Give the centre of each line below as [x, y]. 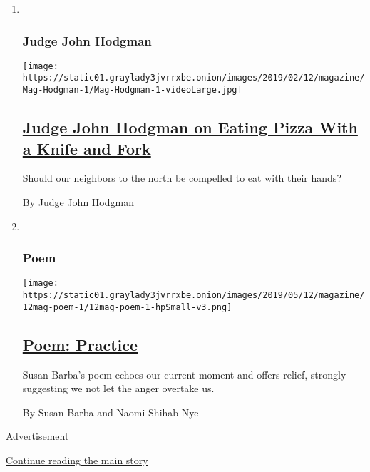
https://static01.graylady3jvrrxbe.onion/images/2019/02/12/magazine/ [194, 78]
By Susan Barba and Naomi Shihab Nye [111, 412]
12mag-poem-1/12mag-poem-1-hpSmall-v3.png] [127, 307]
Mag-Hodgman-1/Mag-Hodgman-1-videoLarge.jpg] [132, 90]
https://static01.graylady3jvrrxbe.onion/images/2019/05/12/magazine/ [194, 296]
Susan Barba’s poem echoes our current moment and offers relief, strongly [184, 374]
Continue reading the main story [77, 460]
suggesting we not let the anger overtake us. [118, 388]
